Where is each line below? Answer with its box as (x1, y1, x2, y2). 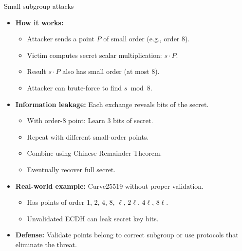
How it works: (15, 17, 64, 27)
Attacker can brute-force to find (27, 82, 122, 92)
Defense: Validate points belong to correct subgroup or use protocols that (15, 230, 239, 240)
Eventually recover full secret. (27, 164, 116, 174)
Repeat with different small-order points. (27, 131, 149, 142)
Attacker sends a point (27, 34, 94, 44)
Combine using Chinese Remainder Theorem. (27, 148, 162, 158)
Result (27, 66, 46, 76)
